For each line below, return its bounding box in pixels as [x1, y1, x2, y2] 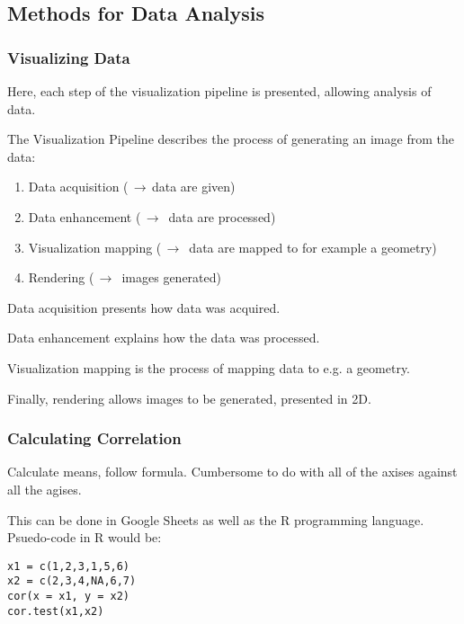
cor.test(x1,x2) [7, 604, 104, 618]
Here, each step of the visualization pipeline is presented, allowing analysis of [7, 82, 432, 100]
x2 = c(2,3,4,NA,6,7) [7, 575, 137, 588]
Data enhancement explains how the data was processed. [7, 328, 320, 347]
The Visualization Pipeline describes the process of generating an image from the [7, 129, 454, 148]
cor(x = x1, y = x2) [7, 590, 130, 603]
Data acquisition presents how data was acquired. [7, 298, 281, 316]
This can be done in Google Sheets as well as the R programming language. [7, 510, 424, 529]
